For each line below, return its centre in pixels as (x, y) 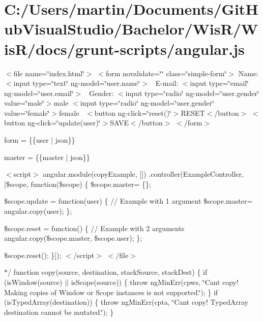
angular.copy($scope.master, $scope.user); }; (73, 238)
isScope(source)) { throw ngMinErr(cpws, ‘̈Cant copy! (155, 282)
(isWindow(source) (33, 282)
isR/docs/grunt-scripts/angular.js (124, 49)
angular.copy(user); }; (38, 211)
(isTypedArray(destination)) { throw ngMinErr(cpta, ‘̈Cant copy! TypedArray (126, 302)
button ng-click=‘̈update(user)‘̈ (52, 123)
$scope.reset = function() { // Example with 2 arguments (94, 228)
